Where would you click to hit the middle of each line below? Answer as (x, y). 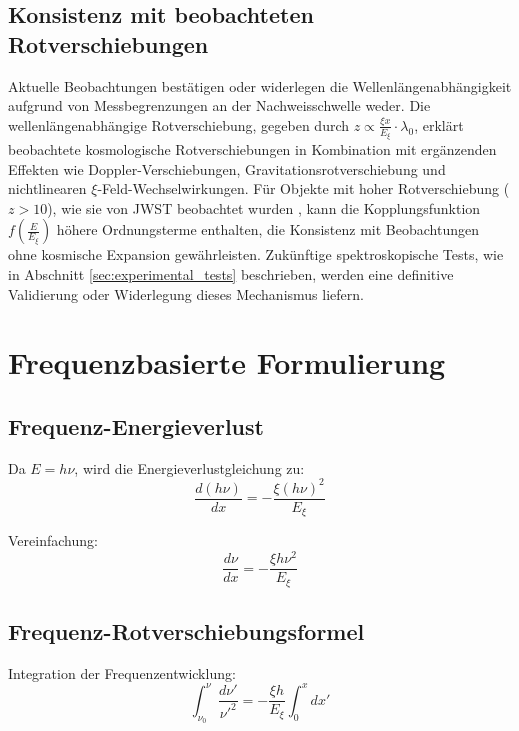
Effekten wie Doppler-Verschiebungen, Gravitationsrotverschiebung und (227, 168)
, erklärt (439, 124)
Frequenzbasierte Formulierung (227, 362)
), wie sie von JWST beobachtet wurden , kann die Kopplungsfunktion (264, 207)
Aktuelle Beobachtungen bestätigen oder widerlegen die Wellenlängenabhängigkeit (260, 85)
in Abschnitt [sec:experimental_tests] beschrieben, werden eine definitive (231, 273)
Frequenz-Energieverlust (136, 425)
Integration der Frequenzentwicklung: (122, 672)
